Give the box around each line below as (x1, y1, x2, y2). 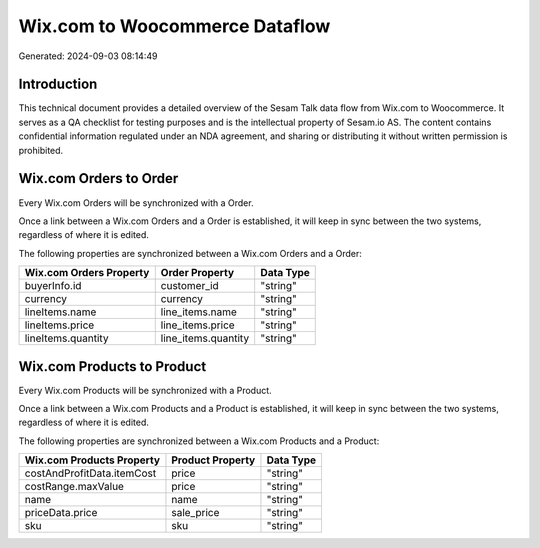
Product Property (171, 453, 256, 467)
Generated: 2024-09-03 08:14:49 (18, 50, 158, 62)
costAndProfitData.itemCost (24, 466, 157, 480)
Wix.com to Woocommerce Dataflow (18, 15, 331, 37)
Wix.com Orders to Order (18, 170, 179, 187)
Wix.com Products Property (24, 453, 160, 467)
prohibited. (18, 144, 64, 156)
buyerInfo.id (24, 279, 82, 293)
